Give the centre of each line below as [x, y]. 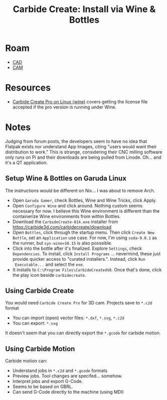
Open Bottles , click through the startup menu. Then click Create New [83, 232]
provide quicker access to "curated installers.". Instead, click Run [79, 259]
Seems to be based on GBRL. [43, 387]
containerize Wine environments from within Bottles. [67, 216]
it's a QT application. [27, 162]
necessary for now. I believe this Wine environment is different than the [86, 211]
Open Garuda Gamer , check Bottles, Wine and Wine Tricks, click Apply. [85, 200]
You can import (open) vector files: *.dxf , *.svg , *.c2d [68, 318]
